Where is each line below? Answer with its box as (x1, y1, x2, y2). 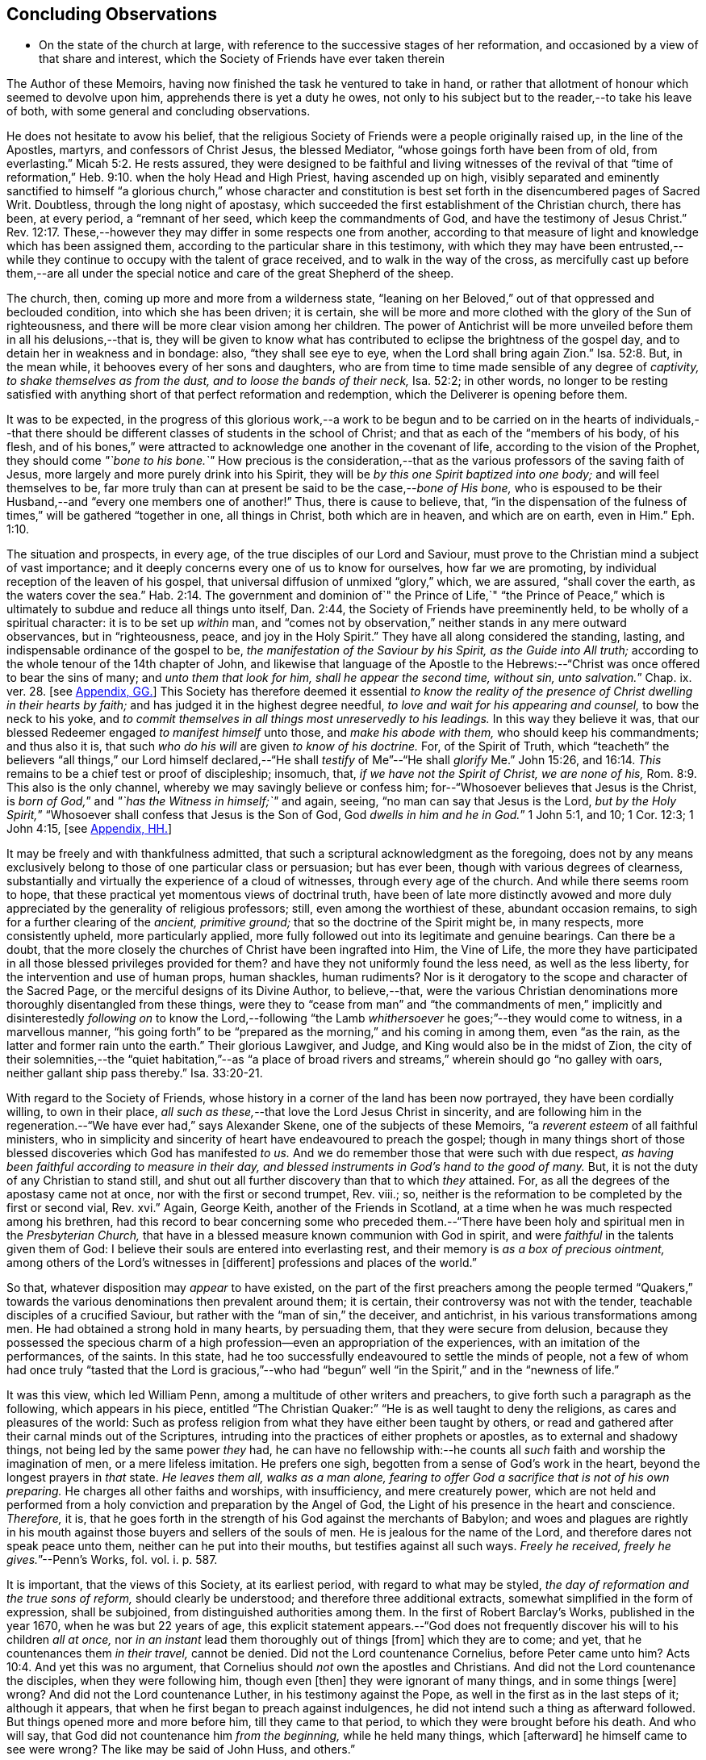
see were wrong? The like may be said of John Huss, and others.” (6, 1742, 356, 1757)
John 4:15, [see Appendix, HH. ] (6, 821, 173, 836)
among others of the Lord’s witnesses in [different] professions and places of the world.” (6, 1256, 477, 1270)
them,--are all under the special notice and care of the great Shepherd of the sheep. (6, 266, 454, 281)
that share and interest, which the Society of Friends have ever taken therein (39, 52, 445, 66)
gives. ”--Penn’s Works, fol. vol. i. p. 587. (6, 1553, 218, 1567)
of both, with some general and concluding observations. (6, 104, 311, 119)
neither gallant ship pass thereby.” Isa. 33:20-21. (6, 1066, 263, 1081)
